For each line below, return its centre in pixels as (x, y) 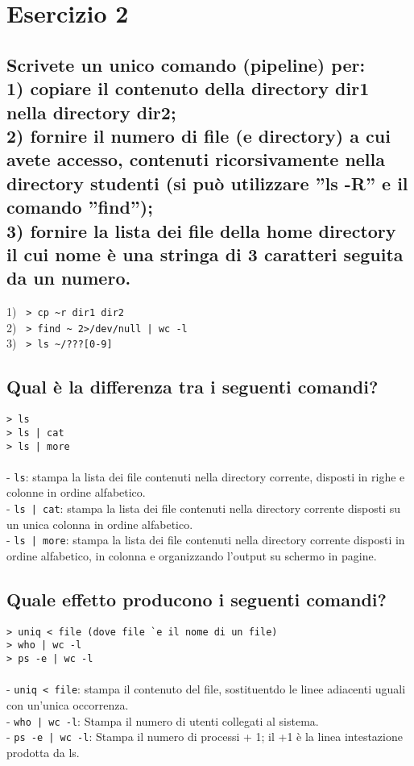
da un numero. (69, 278)
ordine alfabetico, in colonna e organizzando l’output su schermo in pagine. (192, 555)
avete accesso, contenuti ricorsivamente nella (196, 159)
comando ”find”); (80, 207)
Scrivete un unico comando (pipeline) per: (186, 64)
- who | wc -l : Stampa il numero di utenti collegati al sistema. (163, 720)
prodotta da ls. (43, 752)
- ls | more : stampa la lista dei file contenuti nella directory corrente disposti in (206, 540)
